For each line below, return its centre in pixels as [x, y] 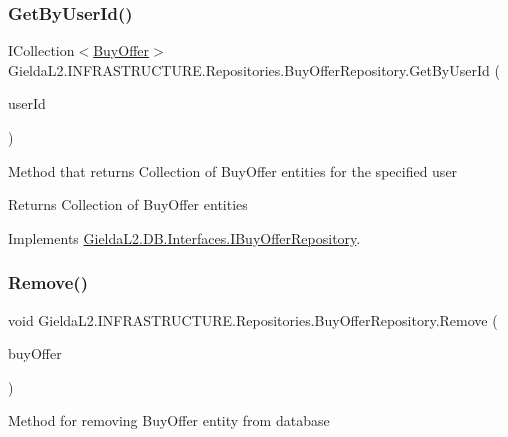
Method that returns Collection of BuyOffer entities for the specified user [233, 170]
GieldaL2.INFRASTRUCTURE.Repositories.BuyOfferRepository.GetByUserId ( [254, 69]
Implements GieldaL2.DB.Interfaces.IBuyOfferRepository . [184, 237]
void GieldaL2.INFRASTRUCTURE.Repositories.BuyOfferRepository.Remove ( [253, 319]
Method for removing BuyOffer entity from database [169, 420]
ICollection [41, 50]
